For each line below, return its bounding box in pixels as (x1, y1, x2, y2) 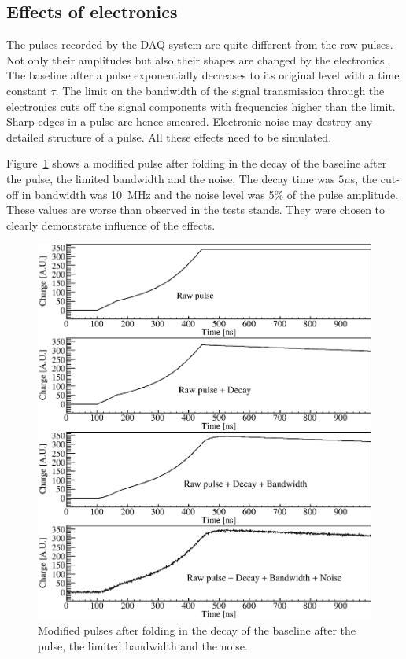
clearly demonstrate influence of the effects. (6, 216, 216, 233)
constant (6, 82, 47, 98)
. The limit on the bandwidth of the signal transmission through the (55, 82, 385, 98)
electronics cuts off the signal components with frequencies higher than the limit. (6, 98, 396, 114)
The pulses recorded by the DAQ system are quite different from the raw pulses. (6, 36, 393, 53)
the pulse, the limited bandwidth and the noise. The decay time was (6, 170, 335, 186)
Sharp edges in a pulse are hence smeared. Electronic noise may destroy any (6, 113, 373, 130)
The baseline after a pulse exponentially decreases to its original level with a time (6, 67, 400, 83)
